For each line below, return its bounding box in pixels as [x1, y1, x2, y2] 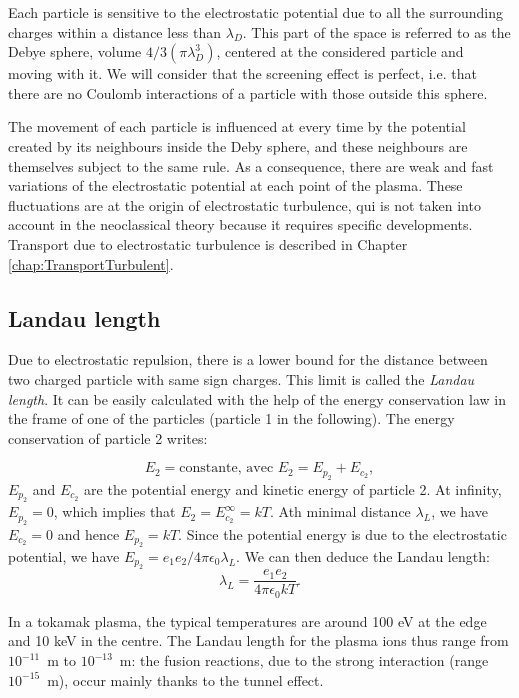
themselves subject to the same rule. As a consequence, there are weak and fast [8, 155, 494, 176]
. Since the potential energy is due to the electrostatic [178, 523, 507, 544]
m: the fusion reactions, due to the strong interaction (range [119, 650, 489, 671]
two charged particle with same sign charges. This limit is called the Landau [8, 368, 475, 389]
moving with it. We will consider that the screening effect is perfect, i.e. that [8, 63, 477, 84]
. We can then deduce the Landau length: [236, 545, 490, 566]
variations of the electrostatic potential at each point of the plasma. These [8, 175, 463, 196]
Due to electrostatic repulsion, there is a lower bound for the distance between [8, 349, 488, 370]
